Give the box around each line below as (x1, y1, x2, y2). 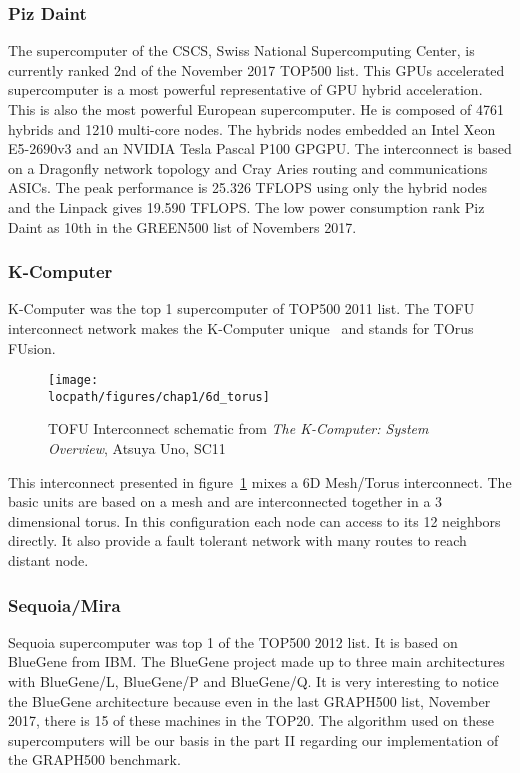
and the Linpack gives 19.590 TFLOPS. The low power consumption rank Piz (8, 196, 485, 217)
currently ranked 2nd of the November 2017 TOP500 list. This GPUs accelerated (8, 59, 505, 80)
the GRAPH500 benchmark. (8, 749, 181, 770)
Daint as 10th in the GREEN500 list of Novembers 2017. (8, 216, 357, 237)
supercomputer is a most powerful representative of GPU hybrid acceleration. (8, 79, 483, 100)
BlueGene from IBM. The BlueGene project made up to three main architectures (8, 651, 505, 672)
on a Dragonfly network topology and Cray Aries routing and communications (8, 157, 488, 178)
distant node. (8, 550, 89, 571)
